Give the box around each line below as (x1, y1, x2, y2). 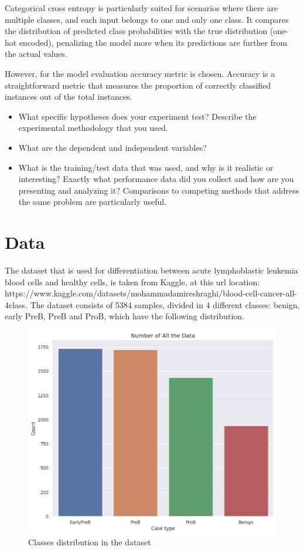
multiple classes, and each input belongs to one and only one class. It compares (5, 13, 289, 25)
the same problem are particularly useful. (18, 195, 167, 208)
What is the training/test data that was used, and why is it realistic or (18, 161, 274, 173)
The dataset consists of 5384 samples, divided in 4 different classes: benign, (30, 298, 300, 311)
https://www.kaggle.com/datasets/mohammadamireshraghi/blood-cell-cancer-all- (5, 287, 297, 299)
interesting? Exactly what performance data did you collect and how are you (18, 173, 294, 185)
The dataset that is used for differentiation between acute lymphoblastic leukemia (5, 264, 298, 276)
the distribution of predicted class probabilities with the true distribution (5, 25, 268, 37)
